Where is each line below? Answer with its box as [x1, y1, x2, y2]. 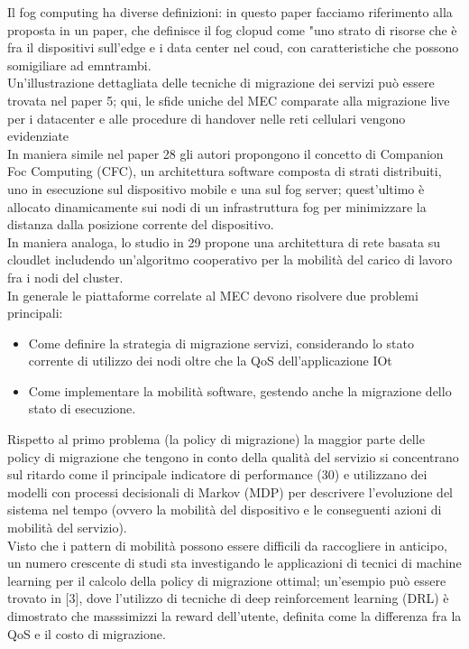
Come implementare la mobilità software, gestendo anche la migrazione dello [28, 381, 452, 400]
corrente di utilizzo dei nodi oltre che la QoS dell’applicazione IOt [28, 351, 392, 370]
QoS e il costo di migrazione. [7, 624, 166, 643]
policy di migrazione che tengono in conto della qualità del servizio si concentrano [7, 447, 459, 466]
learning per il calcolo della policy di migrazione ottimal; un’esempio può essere [7, 570, 446, 589]
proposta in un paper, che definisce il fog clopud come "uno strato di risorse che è [7, 20, 457, 39]
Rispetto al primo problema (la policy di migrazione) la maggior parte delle [7, 430, 425, 449]
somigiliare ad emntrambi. [7, 55, 152, 74]
